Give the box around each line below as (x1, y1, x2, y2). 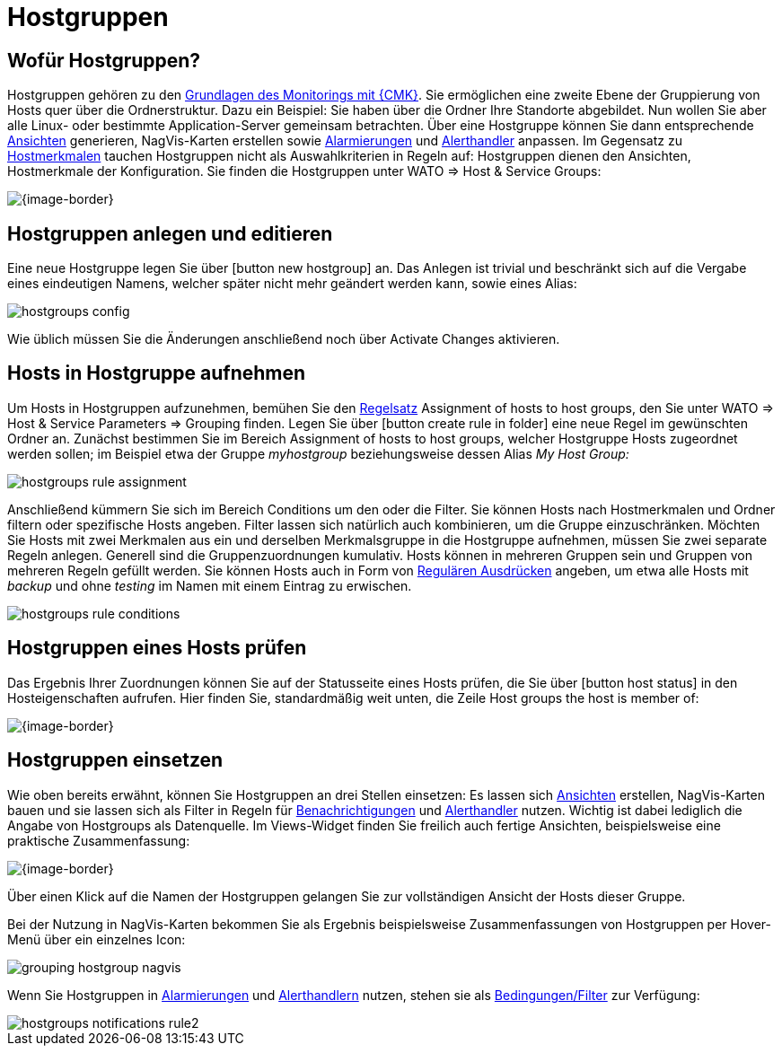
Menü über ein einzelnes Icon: (7, 931, 186, 947)
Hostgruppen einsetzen (7, 749, 224, 772)
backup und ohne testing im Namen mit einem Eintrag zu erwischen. (7, 577, 412, 593)
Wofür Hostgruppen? (7, 48, 201, 72)
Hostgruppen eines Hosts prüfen (7, 636, 307, 660)
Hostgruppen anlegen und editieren (7, 222, 333, 245)
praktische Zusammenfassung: (7, 832, 190, 848)
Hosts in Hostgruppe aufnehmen (7, 362, 306, 385)
